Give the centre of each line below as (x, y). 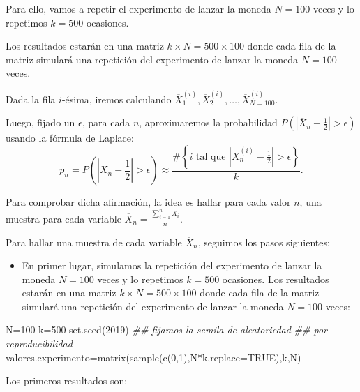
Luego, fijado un (40, 122)
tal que (211, 157)
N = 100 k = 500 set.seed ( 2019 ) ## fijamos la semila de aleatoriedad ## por (166, 330)
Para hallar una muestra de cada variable (94, 242)
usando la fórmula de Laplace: (70, 138)
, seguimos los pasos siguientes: (264, 242)
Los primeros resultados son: (67, 380)
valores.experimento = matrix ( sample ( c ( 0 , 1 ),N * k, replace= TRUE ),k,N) (153, 357)
